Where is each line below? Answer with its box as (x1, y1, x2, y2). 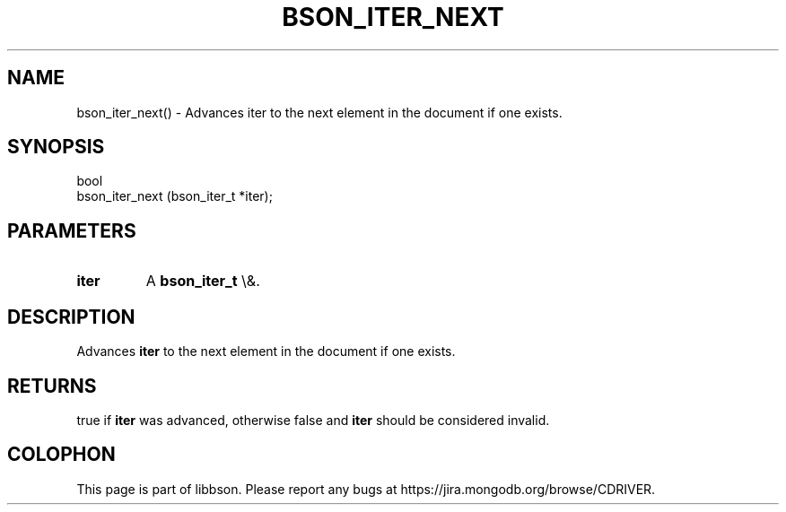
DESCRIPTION (7, 305, 135, 328)
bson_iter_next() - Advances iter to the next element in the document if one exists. (76, 104, 563, 120)
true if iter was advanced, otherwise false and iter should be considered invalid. (76, 412, 550, 428)
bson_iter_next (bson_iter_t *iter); (76, 188, 273, 204)
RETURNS (7, 374, 97, 397)
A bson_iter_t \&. (145, 272, 260, 291)
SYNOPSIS (7, 135, 105, 159)
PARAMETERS (7, 219, 136, 242)
